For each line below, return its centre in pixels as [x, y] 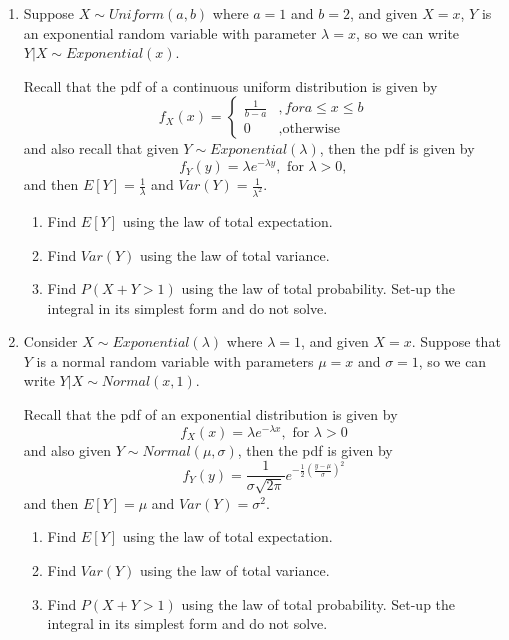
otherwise [311, 129]
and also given [67, 449]
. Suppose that [456, 341]
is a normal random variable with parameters [175, 360]
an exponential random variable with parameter [170, 32]
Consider [50, 341]
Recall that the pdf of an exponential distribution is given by [210, 414]
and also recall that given [101, 148]
